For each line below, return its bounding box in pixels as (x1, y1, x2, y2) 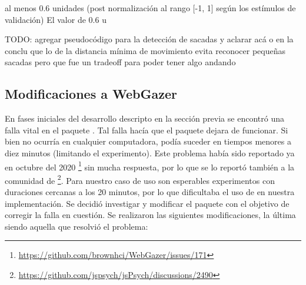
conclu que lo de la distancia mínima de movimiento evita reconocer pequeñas (5, 44, 285, 56)
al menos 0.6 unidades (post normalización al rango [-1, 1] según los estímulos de (5, 2, 296, 14)
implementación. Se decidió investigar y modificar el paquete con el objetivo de (5, 197, 290, 209)
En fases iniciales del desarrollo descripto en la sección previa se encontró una (5, 112, 284, 125)
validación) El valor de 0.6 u (5, 13, 107, 25)
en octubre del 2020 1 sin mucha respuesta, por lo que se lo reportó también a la (5, 159, 295, 173)
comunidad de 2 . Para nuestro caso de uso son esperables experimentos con (5, 172, 275, 186)
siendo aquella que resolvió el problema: (5, 220, 148, 232)
